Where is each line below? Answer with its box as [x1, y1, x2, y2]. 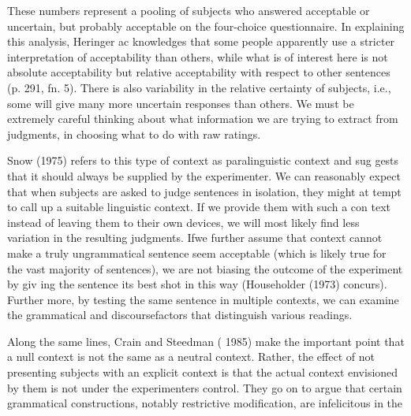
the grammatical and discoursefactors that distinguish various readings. [7, 306, 353, 323]
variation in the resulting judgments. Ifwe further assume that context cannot [7, 229, 383, 246]
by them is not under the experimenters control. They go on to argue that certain [7, 379, 402, 396]
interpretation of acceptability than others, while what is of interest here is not [7, 48, 388, 65]
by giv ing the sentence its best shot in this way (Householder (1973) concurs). [7, 276, 387, 292]
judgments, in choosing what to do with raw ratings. [7, 125, 261, 142]
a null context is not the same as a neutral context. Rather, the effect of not [7, 348, 375, 365]
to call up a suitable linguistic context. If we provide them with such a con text [7, 199, 390, 215]
